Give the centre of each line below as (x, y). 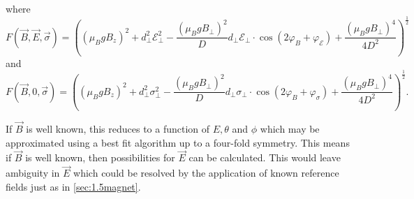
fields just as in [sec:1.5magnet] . (73, 186)
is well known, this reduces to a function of (118, 128)
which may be (290, 128)
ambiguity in (33, 173)
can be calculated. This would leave (265, 157)
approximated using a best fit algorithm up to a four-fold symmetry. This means (178, 142)
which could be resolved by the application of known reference (206, 173)
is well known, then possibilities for (100, 157)
